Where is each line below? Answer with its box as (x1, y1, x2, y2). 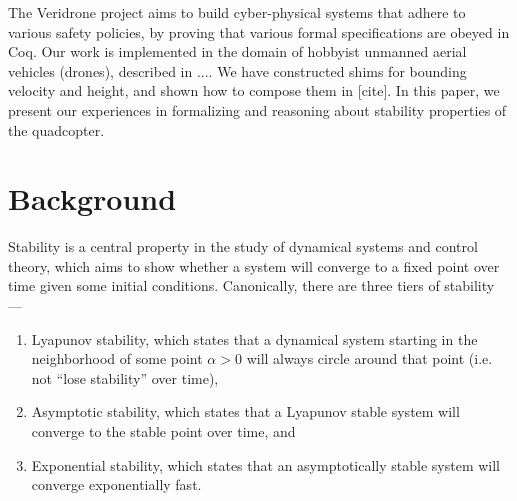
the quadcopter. (8, 119, 105, 140)
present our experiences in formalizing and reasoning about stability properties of (8, 99, 507, 120)
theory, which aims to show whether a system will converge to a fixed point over (8, 255, 500, 276)
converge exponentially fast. (31, 474, 202, 495)
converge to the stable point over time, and (31, 421, 296, 442)
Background (8, 178, 177, 219)
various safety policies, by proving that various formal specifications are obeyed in (8, 21, 510, 42)
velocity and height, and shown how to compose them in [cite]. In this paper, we (8, 80, 500, 101)
